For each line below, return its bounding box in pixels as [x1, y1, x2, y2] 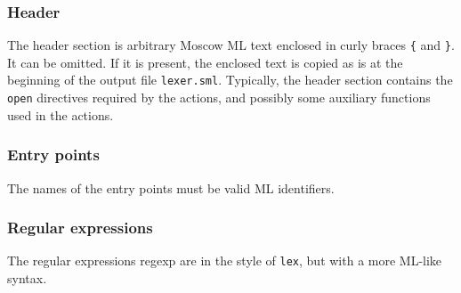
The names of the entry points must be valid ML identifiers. [7, 178, 335, 197]
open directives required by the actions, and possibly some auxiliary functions [7, 88, 431, 107]
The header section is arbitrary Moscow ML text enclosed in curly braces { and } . [7, 36, 455, 54]
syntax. [7, 269, 47, 288]
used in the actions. [7, 105, 114, 124]
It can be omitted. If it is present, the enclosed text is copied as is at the [7, 53, 403, 71]
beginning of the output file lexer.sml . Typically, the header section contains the [7, 70, 453, 89]
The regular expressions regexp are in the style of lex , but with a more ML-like [7, 251, 442, 270]
